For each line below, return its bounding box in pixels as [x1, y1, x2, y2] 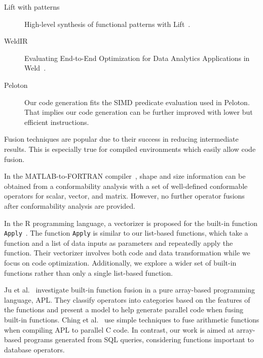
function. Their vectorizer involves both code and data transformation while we [4, 247, 250, 258]
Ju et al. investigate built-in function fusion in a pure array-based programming [4, 284, 255, 295]
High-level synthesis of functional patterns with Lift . [24, 18, 191, 29]
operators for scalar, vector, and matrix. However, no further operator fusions [4, 190, 245, 201]
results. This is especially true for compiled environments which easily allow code [4, 143, 256, 154]
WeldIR [4, 36, 28, 46]
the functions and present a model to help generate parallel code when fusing [4, 304, 244, 315]
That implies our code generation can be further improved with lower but [24, 107, 253, 117]
